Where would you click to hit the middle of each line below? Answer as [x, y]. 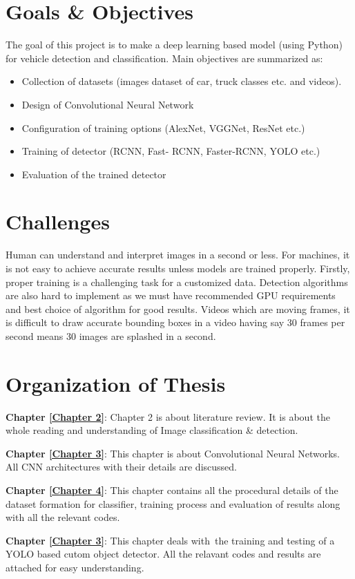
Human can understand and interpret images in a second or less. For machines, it [178, 255]
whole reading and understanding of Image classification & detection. [152, 430]
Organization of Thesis [116, 383]
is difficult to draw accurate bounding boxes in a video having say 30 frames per [175, 322]
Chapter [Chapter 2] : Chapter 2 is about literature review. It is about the [168, 416]
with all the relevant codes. [63, 517]
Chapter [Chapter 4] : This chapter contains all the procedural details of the [172, 490]
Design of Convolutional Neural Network [108, 104]
